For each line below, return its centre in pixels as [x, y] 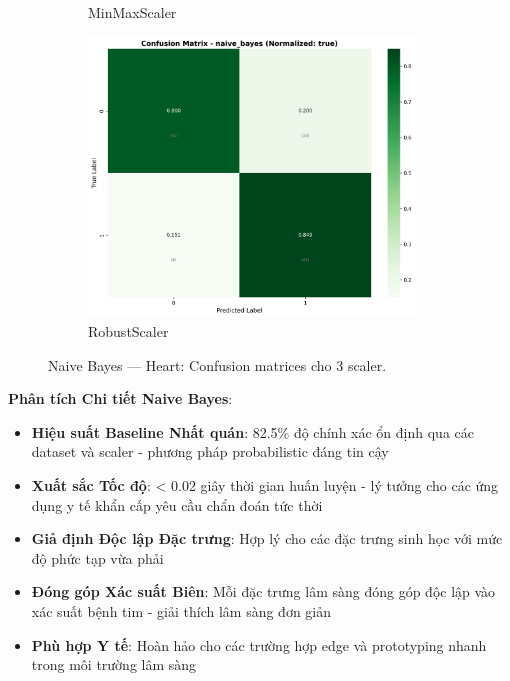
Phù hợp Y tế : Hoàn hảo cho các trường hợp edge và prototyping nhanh [259, 644]
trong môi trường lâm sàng [114, 664]
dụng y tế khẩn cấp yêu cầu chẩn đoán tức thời [177, 504]
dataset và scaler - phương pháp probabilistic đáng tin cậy [210, 451]
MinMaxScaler [132, 12]
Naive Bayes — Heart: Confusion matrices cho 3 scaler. [217, 364]
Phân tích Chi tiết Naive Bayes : [120, 398]
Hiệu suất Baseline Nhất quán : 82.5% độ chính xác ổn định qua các [252, 431]
